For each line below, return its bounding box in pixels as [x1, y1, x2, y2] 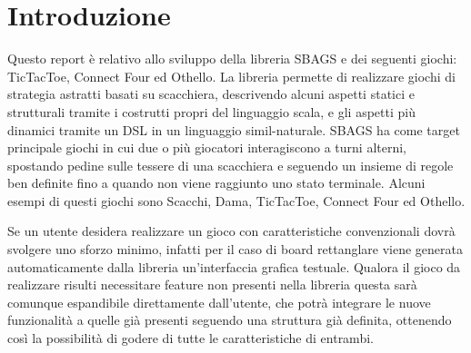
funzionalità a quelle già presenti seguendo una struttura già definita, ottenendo [7, 310, 452, 329]
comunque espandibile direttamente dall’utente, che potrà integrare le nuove [7, 292, 431, 311]
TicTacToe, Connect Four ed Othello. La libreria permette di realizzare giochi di [7, 66, 456, 85]
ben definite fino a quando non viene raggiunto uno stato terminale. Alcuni [7, 173, 426, 192]
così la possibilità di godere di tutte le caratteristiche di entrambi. [7, 328, 374, 348]
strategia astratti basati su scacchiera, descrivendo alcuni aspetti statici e [7, 84, 415, 103]
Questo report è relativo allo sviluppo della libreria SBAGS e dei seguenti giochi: [7, 49, 457, 68]
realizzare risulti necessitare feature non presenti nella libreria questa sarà [7, 275, 417, 294]
